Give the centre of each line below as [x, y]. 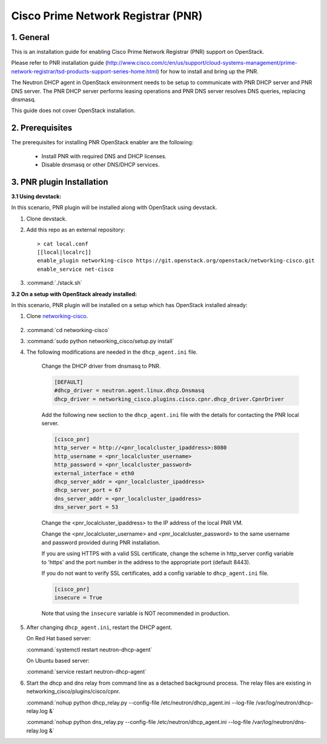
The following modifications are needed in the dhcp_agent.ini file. [112, 352]
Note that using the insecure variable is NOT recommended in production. [136, 613]
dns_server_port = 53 [86, 507]
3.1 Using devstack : [36, 196]
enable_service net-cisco [76, 269]
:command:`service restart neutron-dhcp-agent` [86, 672]
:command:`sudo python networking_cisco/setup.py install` [100, 341]
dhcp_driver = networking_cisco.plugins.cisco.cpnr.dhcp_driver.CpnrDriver [169, 399]
